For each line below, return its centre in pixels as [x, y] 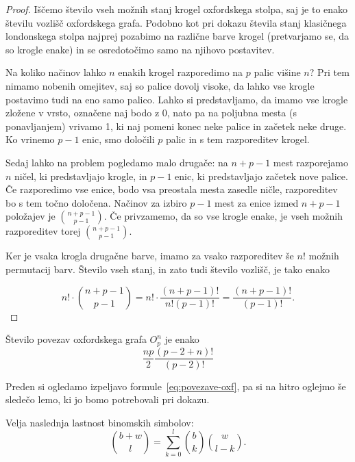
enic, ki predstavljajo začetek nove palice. [261, 176]
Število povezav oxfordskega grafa [76, 339]
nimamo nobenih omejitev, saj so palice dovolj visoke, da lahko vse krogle [160, 85]
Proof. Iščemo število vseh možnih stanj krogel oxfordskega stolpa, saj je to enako [177, 9]
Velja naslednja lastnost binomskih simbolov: [100, 422]
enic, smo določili [119, 139]
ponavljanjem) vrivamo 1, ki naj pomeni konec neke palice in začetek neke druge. [176, 126]
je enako [182, 339]
